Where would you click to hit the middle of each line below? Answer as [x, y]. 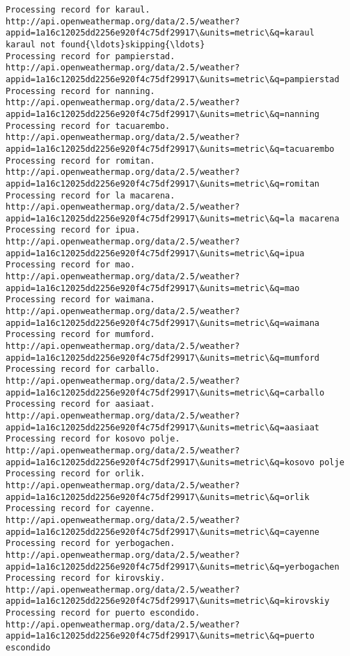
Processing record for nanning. [80, 91]
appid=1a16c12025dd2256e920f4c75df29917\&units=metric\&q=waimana [163, 323]
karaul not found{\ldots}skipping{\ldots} [105, 44]
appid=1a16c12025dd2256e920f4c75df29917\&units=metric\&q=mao [153, 288]
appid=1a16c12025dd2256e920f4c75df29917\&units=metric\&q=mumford [163, 358]
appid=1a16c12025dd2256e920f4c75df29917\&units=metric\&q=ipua [155, 253]
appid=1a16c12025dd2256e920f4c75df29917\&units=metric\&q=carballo [165, 392]
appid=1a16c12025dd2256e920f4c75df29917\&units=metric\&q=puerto [160, 636]
